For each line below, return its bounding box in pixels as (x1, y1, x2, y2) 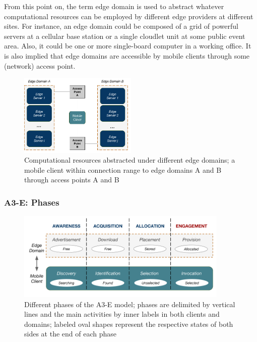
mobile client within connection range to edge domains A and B (24, 164, 222, 175)
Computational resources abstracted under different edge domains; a (24, 155, 235, 165)
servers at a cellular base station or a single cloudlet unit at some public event (4, 30, 245, 41)
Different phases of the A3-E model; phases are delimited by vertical (24, 299, 235, 309)
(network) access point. (4, 60, 76, 71)
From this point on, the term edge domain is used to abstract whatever (4, 1, 224, 11)
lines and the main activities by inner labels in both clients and (24, 309, 220, 319)
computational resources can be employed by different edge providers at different (4, 11, 253, 21)
